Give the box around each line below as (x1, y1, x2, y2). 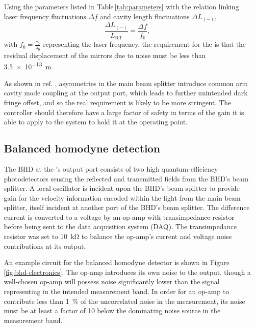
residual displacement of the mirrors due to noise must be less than (4, 50, 206, 60)
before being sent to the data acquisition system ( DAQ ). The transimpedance (4, 221, 237, 232)
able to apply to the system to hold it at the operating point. (4, 117, 188, 127)
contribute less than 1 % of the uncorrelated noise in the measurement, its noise (4, 296, 245, 306)
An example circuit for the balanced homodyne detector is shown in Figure (4, 257, 229, 268)
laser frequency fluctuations (4, 11, 86, 21)
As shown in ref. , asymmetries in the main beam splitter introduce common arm (4, 78, 248, 88)
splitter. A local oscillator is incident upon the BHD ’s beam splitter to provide (4, 183, 240, 193)
